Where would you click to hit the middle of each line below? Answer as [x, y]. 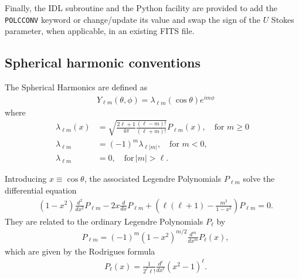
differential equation [41, 190]
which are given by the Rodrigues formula [80, 251]
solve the [259, 179]
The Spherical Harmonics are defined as [76, 87]
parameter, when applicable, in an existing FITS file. [100, 31]
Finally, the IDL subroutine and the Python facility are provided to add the [141, 8]
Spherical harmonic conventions [103, 62]
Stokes [283, 19]
